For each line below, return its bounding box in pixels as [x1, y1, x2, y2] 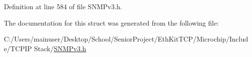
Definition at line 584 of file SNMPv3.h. [4, 1, 122, 11]
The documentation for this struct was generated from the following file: [4, 17, 219, 28]
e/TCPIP [4, 43, 32, 53]
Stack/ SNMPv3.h [34, 43, 86, 53]
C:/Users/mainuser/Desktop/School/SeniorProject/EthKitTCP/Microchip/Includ [4, 34, 249, 44]
